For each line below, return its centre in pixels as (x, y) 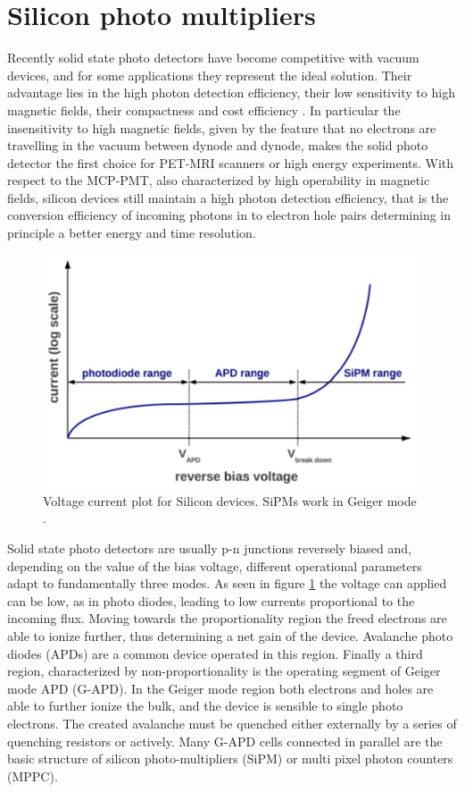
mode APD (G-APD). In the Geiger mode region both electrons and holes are (220, 688)
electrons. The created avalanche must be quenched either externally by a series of (232, 723)
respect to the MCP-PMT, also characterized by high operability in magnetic (219, 180)
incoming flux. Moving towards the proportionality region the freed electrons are (227, 618)
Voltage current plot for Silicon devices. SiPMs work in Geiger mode (230, 500)
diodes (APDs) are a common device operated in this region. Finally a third (215, 653)
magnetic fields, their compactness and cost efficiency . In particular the (204, 110)
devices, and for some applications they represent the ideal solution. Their (210, 75)
